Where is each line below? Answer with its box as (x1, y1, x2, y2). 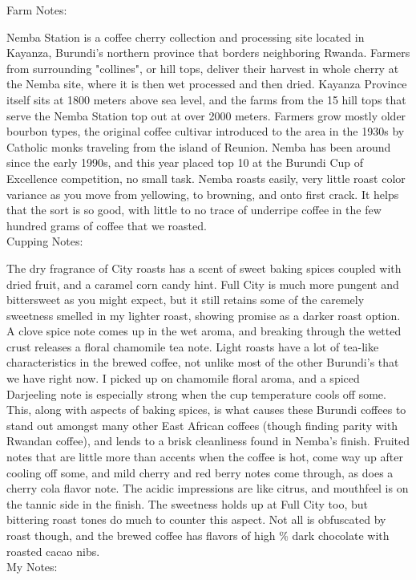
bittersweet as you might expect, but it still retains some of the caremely (6, 291, 365, 308)
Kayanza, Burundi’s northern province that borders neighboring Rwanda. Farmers (6, 44, 410, 61)
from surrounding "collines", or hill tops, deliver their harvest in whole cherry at (6, 59, 399, 76)
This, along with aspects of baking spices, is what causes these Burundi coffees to (6, 401, 406, 418)
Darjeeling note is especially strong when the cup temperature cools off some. (6, 385, 386, 402)
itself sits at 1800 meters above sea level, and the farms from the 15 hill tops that (6, 91, 406, 107)
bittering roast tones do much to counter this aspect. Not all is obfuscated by (6, 511, 386, 528)
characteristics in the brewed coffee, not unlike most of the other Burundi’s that (6, 354, 399, 371)
